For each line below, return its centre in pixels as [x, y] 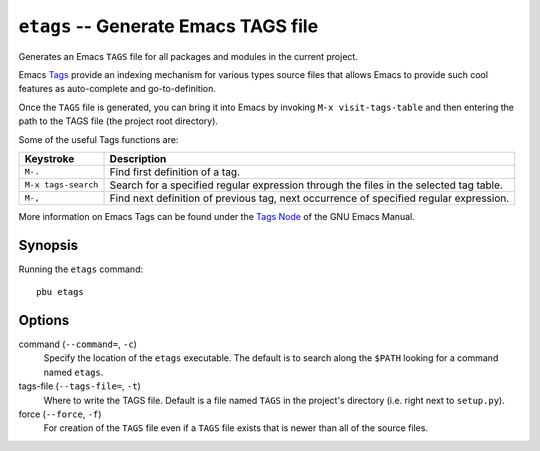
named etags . [73, 372]
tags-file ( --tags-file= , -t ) [80, 386]
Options [44, 320]
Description [138, 158]
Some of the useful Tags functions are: [98, 139]
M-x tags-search [61, 185]
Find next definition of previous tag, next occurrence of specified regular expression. [309, 198]
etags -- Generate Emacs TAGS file [168, 26]
